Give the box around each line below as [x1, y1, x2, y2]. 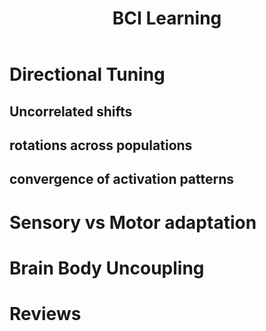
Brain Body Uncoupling [9, 257, 205, 279]
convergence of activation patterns [9, 171, 235, 188]
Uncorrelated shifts [9, 103, 133, 120]
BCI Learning [112, 7, 222, 30]
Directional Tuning [9, 63, 166, 86]
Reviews [9, 302, 82, 325]
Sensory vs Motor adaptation [9, 211, 257, 234]
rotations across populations [9, 137, 193, 154]
